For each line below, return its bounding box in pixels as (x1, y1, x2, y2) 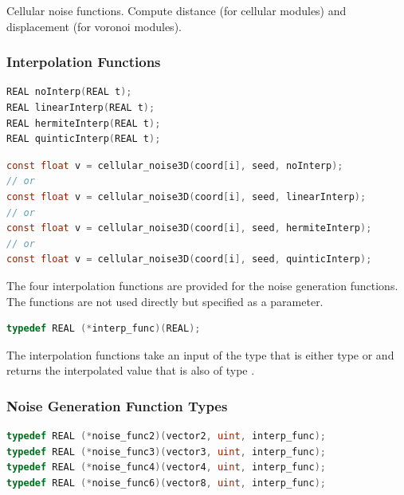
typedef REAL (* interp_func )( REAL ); (6, 323, 201, 335)
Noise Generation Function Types (6, 395, 228, 415)
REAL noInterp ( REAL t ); (6, 86, 132, 98)
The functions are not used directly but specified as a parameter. (6, 293, 324, 309)
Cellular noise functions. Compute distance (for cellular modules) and (6, 2, 347, 18)
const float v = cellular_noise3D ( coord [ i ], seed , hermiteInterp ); (6, 222, 372, 234)
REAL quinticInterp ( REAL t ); (6, 133, 161, 145)
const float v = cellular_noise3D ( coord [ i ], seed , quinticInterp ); (6, 253, 372, 265)
